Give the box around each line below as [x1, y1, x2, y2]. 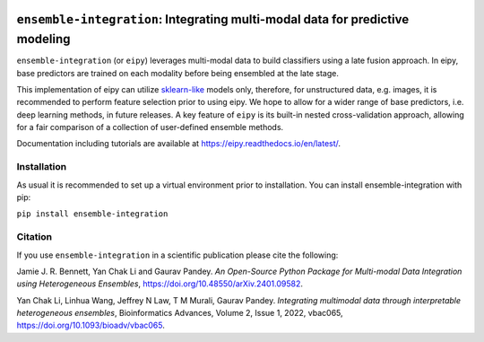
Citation [16, 231, 53, 243]
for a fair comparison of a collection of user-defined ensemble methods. [16, 122, 284, 133]
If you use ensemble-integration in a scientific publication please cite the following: [16, 250, 339, 260]
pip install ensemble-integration [16, 209, 169, 219]
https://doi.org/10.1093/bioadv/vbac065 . [16, 320, 165, 331]
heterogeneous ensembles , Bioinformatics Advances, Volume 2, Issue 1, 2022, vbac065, [16, 308, 344, 319]
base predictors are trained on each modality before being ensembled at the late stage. [16, 67, 340, 78]
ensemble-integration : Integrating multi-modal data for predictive [16, 12, 410, 27]
